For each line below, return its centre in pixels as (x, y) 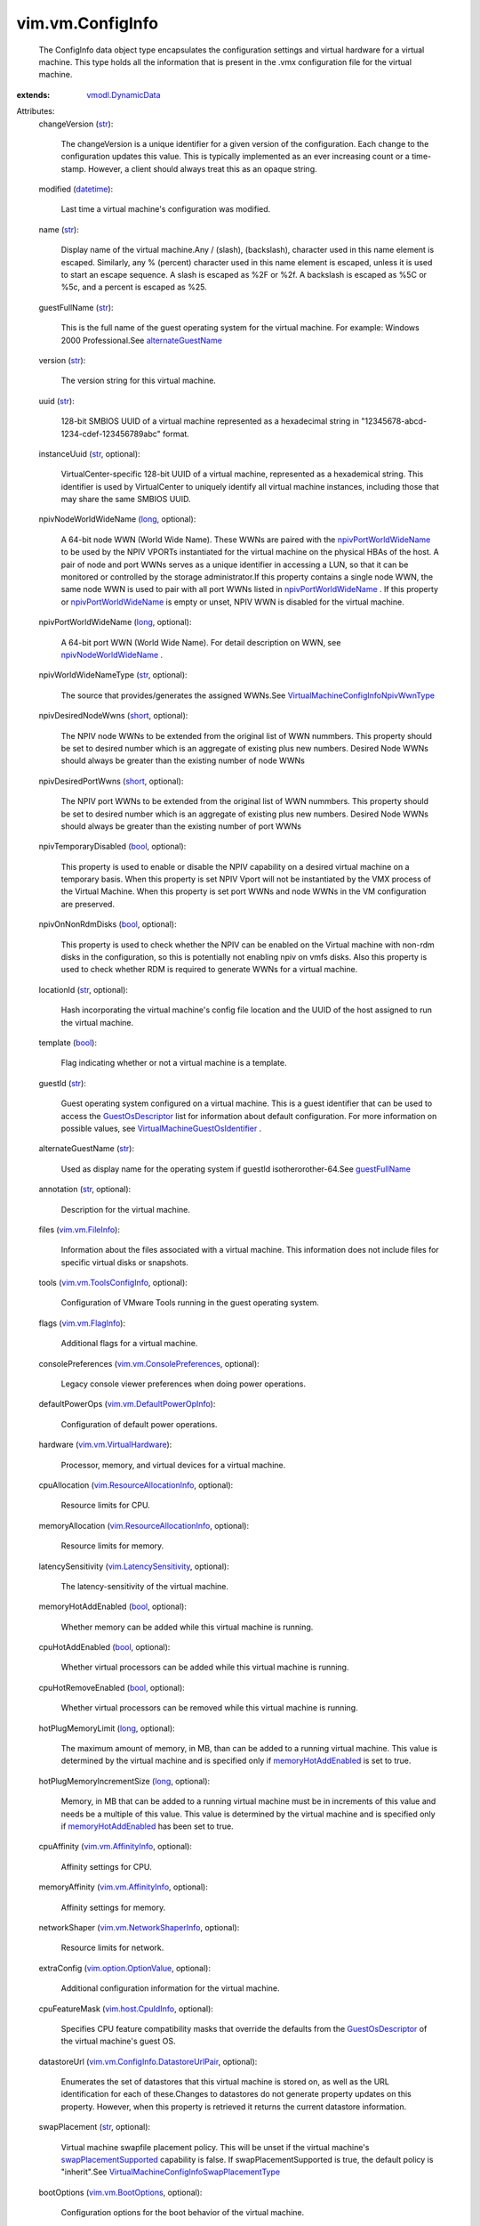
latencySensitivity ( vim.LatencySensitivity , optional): (134, 1566)
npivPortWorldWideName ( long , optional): (115, 622)
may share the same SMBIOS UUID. (126, 500)
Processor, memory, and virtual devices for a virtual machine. (173, 1465)
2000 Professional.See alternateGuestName (141, 340)
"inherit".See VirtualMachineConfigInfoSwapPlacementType (170, 2172)
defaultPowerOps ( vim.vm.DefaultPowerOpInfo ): (127, 1404)
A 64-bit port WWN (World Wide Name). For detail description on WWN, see (201, 642)
